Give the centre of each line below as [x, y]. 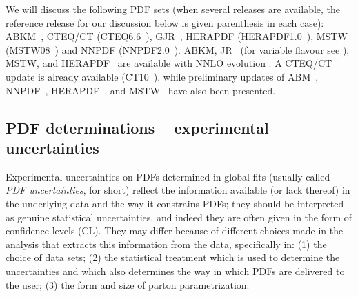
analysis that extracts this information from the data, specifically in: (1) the [166, 244]
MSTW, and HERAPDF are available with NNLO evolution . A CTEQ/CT [169, 63]
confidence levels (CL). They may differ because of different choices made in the [175, 231]
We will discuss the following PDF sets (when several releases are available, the [173, 9]
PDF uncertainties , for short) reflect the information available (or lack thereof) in [178, 190]
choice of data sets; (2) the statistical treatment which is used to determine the [173, 257]
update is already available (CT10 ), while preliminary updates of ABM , [162, 76]
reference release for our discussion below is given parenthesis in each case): [165, 22]
